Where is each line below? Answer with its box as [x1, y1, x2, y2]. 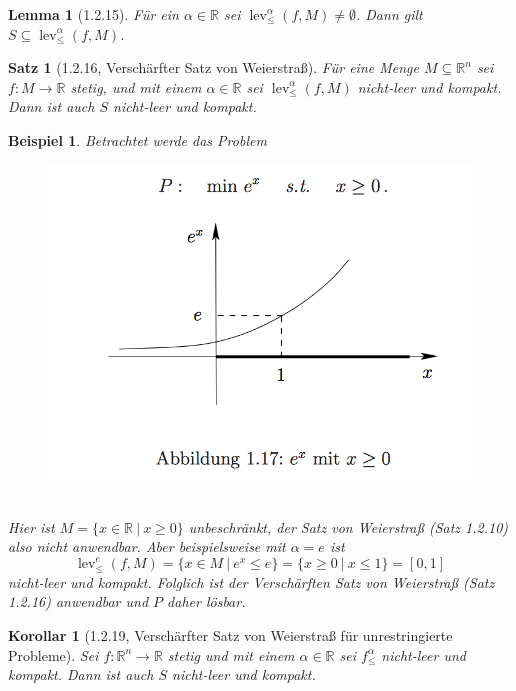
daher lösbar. [167, 591, 246, 612]
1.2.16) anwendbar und [8, 591, 149, 612]
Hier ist [8, 516, 55, 537]
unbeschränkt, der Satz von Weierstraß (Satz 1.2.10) [188, 516, 509, 537]
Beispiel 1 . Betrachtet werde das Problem [8, 129, 267, 150]
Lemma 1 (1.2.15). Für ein [8, 4, 179, 24]
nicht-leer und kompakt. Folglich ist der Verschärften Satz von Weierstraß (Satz [8, 571, 495, 592]
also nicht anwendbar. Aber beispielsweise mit [8, 536, 286, 557]
